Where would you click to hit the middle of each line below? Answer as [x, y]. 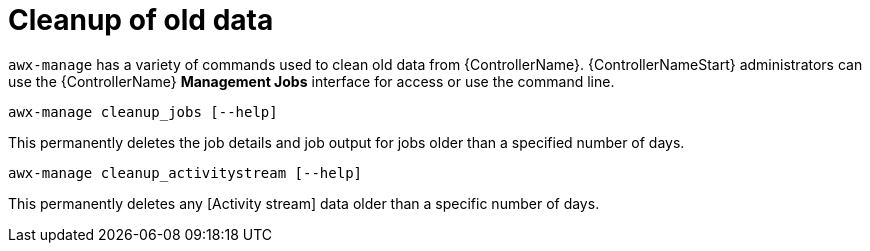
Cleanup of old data [141, 20]
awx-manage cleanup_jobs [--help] [143, 111]
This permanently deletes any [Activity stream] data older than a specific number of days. [304, 203]
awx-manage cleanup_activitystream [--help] [185, 172]
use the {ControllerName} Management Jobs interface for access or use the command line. [311, 81]
